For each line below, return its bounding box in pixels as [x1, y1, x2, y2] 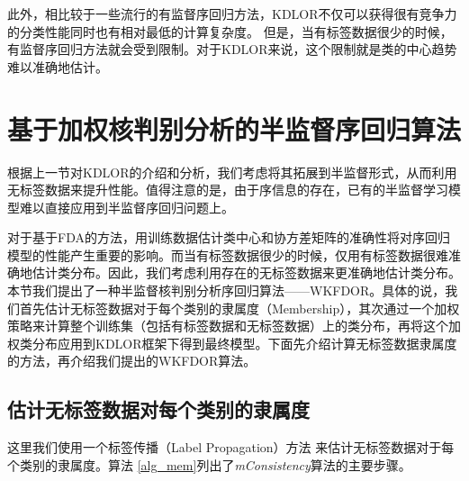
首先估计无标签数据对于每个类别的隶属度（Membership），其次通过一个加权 [19, 298, 460, 317]
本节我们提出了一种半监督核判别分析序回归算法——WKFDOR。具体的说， [7, 281, 446, 300]
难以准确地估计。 [7, 57, 108, 76]
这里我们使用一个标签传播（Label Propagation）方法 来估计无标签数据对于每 [7, 438, 455, 457]
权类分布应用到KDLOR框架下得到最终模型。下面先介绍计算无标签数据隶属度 [7, 333, 457, 352]
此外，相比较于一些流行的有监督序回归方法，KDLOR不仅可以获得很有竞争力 [7, 5, 457, 23]
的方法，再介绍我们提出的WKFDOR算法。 [7, 351, 257, 370]
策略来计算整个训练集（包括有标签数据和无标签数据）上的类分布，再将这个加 [7, 316, 461, 335]
